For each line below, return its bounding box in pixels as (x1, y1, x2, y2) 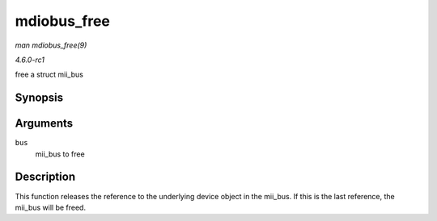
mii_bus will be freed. (15, 202, 87, 212)
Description (15, 170, 76, 184)
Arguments (15, 117, 74, 131)
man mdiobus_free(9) (15, 40, 87, 50)
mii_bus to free (35, 149, 85, 159)
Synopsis (15, 91, 64, 105)
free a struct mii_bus (15, 69, 84, 80)
